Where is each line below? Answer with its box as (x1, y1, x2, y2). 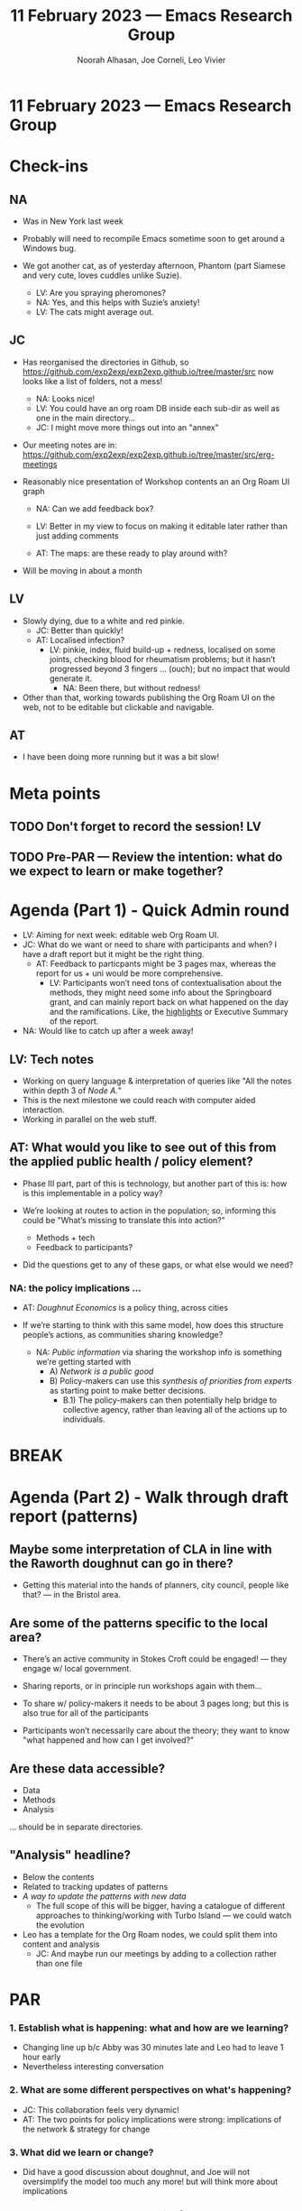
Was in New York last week (22, 216, 124, 226)
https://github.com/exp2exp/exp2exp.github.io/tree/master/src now (22, 366, 274, 377)
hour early (22, 2051, 61, 2062)
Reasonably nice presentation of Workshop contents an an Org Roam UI (22, 475, 290, 487)
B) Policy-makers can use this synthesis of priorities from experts (49, 1376, 293, 1386)
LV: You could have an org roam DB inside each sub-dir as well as (35, 402, 280, 413)
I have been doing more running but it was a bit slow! (22, 751, 220, 762)
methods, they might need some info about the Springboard (49, 987, 272, 998)
